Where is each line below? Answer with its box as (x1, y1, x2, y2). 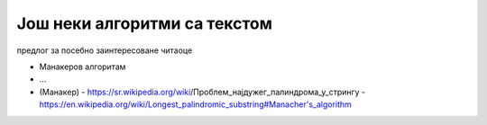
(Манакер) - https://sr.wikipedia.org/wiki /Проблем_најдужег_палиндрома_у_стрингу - (39, 86, 365, 97)
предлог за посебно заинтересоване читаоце (16, 45, 193, 56)
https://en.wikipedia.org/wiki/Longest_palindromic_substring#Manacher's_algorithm (39, 99, 352, 110)
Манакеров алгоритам (39, 61, 126, 72)
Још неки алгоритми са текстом (16, 13, 273, 33)
